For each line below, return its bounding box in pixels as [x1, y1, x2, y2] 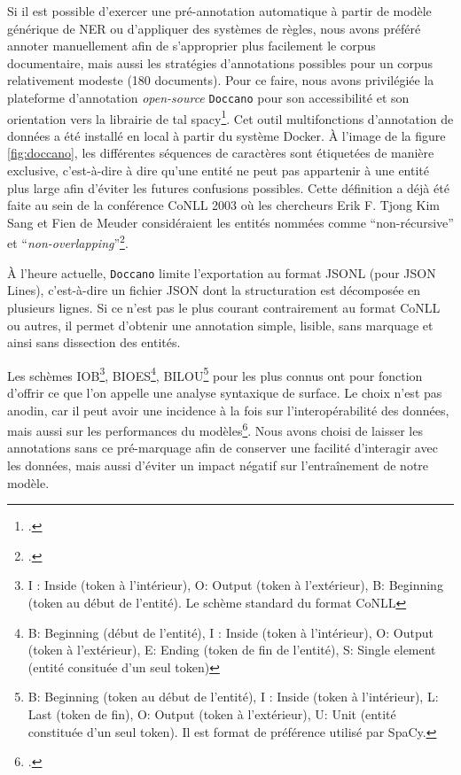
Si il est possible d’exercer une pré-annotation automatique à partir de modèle [7, 2, 432, 19]
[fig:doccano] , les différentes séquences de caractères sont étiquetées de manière [7, 143, 434, 162]
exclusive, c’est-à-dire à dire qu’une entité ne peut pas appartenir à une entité [7, 161, 429, 180]
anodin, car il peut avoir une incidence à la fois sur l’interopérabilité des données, [7, 400, 449, 419]
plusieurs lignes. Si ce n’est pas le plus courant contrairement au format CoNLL [7, 298, 441, 316]
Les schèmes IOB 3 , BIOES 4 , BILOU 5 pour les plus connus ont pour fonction [7, 363, 423, 384]
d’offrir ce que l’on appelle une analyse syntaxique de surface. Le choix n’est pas [7, 383, 442, 401]
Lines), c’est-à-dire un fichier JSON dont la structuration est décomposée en [7, 281, 421, 299]
